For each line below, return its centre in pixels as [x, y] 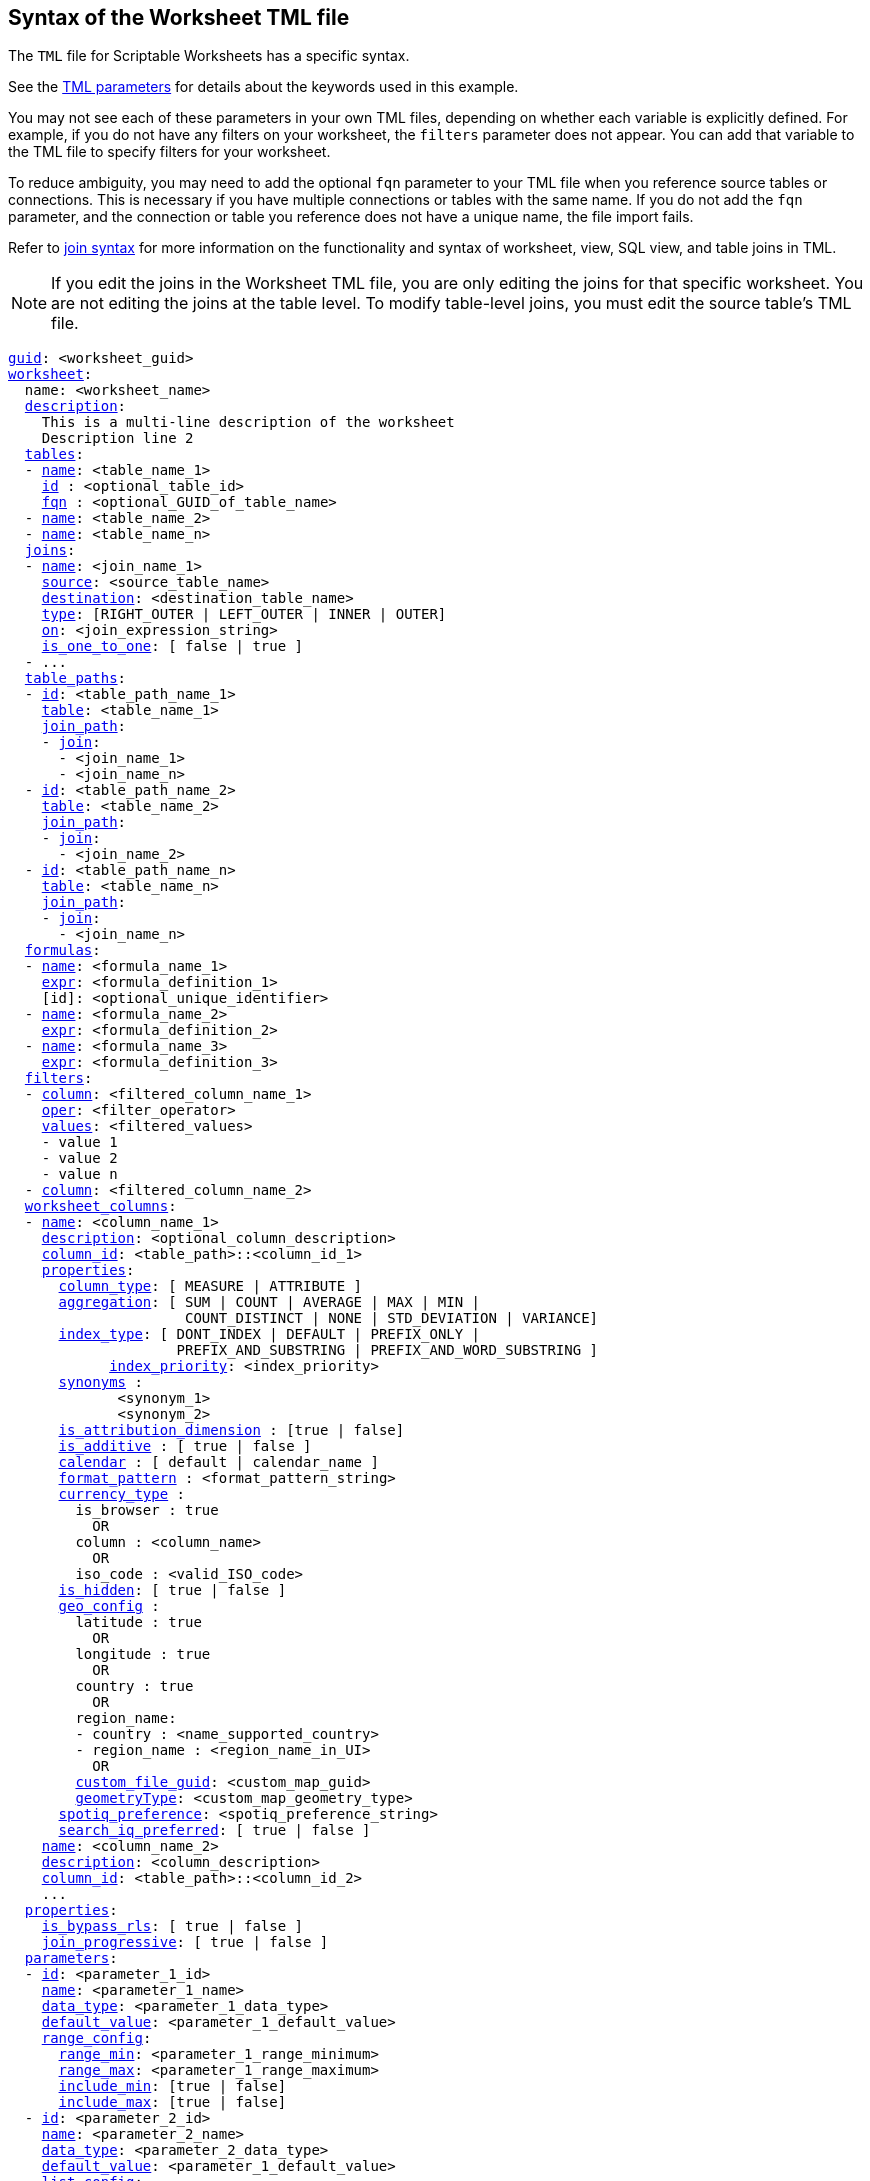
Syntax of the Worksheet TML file [179, 17]
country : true [134, 1686]
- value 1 [79, 1142]
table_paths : [75, 678]
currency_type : [122, 1494]
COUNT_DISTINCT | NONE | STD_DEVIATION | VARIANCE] [392, 1318]
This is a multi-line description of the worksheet [248, 422]
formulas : [62, 950]
